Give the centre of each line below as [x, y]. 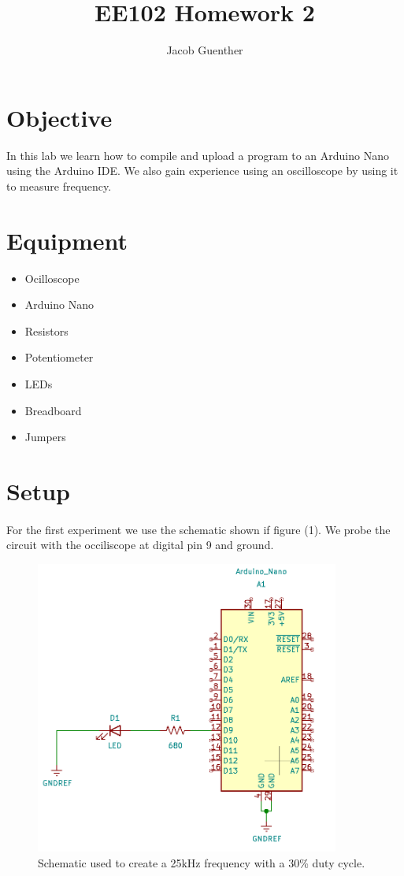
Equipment [67, 240]
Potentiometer [59, 357]
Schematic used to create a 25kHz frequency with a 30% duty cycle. [202, 862]
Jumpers [45, 437]
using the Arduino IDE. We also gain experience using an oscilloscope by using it [202, 171]
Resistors [46, 330]
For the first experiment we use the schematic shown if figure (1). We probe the [198, 529]
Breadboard [53, 410]
